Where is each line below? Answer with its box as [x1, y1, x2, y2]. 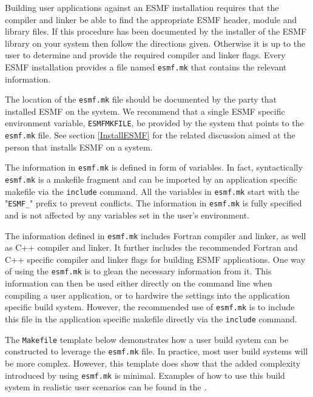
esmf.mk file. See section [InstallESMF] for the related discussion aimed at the [5, 129, 295, 141]
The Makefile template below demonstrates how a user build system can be [5, 333, 289, 345]
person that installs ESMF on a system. [5, 140, 153, 153]
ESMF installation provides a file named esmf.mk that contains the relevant [5, 60, 287, 73]
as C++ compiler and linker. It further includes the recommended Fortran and [5, 241, 298, 254]
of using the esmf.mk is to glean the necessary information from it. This [5, 265, 272, 277]
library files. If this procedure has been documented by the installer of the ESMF [5, 25, 307, 38]
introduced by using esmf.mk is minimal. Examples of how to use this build [5, 368, 285, 381]
